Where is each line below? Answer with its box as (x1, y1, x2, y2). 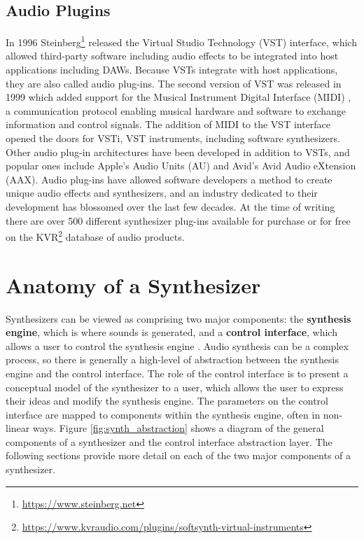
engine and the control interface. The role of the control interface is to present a (6, 365, 349, 380)
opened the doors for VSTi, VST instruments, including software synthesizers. (6, 131, 340, 146)
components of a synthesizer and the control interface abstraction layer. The (6, 434, 332, 449)
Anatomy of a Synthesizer (6, 270, 261, 299)
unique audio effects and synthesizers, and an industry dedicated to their (6, 185, 318, 200)
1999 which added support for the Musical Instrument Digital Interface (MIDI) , (6, 90, 351, 104)
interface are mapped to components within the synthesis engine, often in (6, 407, 321, 421)
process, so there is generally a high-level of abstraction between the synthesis (6, 352, 339, 367)
